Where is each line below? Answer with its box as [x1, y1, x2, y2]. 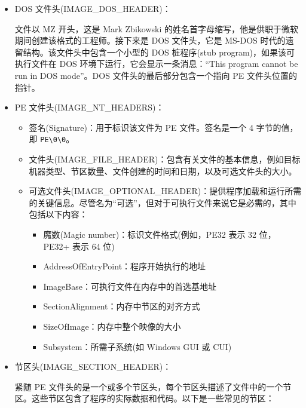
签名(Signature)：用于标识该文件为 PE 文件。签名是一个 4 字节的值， [29, 121, 298, 133]
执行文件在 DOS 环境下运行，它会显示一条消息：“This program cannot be [14, 57, 298, 70]
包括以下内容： [29, 208, 88, 220]
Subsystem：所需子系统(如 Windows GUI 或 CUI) [43, 340, 232, 352]
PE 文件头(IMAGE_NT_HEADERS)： [14, 101, 164, 113]
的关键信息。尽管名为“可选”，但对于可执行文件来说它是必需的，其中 [29, 196, 296, 208]
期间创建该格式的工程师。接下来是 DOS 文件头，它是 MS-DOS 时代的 [14, 34, 286, 47]
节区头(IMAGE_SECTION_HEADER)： [14, 360, 172, 373]
